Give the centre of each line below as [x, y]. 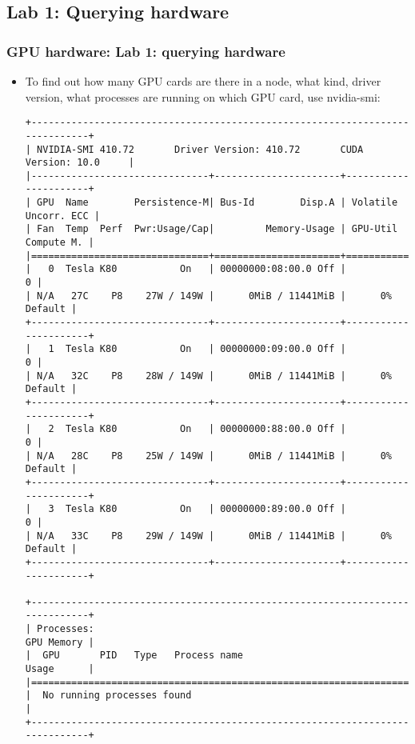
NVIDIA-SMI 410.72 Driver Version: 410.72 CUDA [200, 149]
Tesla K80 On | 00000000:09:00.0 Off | [206, 349]
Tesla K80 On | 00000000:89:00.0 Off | [206, 509]
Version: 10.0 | [80, 163]
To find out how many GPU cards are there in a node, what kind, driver [203, 81]
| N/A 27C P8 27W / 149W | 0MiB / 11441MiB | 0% [208, 296]
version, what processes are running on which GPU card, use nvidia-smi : [203, 96]
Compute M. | [60, 243]
